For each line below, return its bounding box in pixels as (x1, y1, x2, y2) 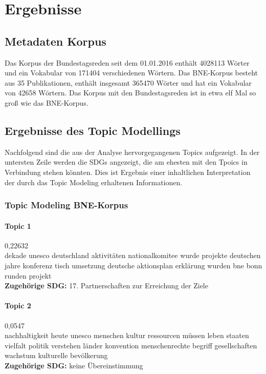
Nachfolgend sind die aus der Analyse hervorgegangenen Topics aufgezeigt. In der (5, 146, 260, 157)
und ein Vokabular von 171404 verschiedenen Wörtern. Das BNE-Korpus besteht (5, 67, 258, 78)
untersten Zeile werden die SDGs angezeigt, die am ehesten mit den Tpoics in (5, 156, 248, 167)
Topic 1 (5, 220, 31, 231)
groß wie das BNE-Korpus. (5, 97, 88, 108)
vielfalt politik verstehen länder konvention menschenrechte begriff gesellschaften (5, 340, 257, 350)
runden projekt (5, 270, 52, 281)
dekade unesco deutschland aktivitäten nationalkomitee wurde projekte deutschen (5, 250, 261, 261)
